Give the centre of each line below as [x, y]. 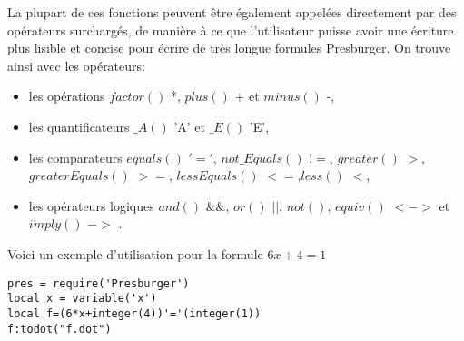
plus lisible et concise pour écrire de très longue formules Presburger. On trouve [229, 48]
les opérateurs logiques [91, 205]
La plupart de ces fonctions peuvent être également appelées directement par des [232, 12]
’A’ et [190, 126]
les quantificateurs [79, 126]
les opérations [67, 96]
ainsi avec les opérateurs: [76, 65]
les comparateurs [75, 157]
